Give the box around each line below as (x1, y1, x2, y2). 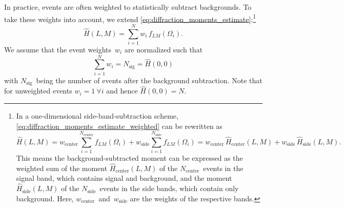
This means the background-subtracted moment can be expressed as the (16, 152, 243, 163)
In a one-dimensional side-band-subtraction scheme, (16, 110, 178, 121)
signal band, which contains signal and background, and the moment (16, 173, 232, 183)
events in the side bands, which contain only (99, 183, 239, 194)
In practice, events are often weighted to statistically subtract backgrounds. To (4, 2, 252, 12)
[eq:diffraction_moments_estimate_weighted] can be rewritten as (16, 120, 222, 131)
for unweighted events (4, 85, 72, 96)
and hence (106, 85, 138, 96)
